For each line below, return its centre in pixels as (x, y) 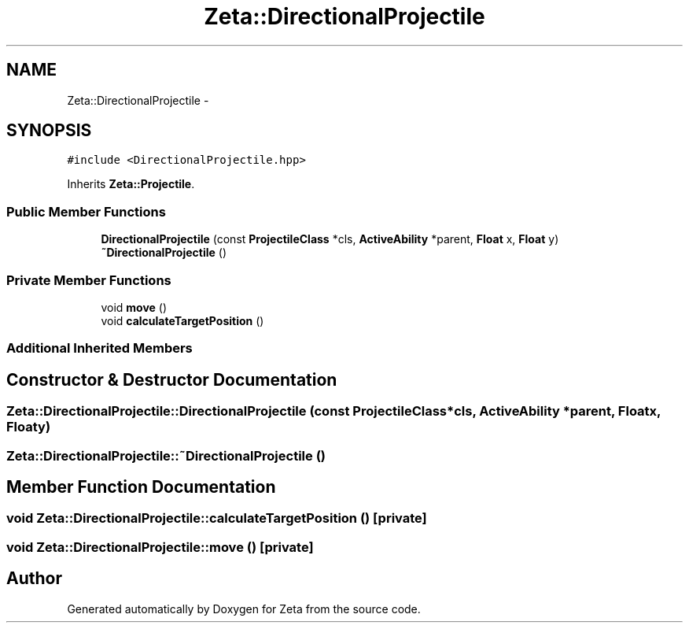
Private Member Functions (89, 280)
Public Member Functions (86, 211)
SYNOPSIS (49, 131)
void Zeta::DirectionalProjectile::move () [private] (160, 547)
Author (34, 579)
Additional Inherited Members (99, 348)
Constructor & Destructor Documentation (172, 379)
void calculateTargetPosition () (182, 320)
